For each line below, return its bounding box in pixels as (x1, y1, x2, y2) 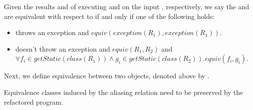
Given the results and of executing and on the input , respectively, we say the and (4, 1, 250, 11)
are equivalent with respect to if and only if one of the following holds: (4, 11, 215, 21)
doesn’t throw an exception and (15, 43, 110, 54)
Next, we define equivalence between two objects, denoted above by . (4, 71, 210, 81)
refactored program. (4, 96, 63, 107)
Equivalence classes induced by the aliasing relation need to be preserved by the (4, 87, 243, 97)
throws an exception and (15, 27, 89, 37)
